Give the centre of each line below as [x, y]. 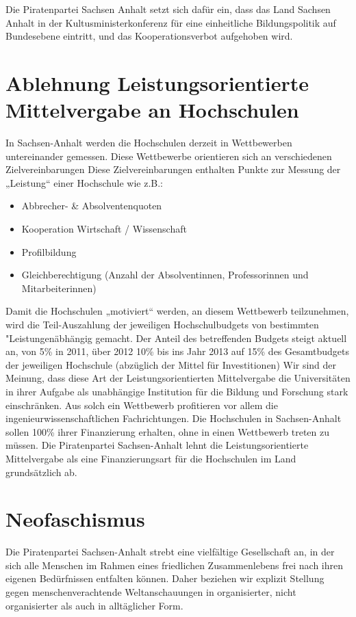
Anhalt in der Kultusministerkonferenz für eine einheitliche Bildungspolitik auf [171, 22]
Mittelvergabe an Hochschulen [152, 110]
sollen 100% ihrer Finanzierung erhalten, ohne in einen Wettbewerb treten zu [168, 431]
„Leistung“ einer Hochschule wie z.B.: [84, 182]
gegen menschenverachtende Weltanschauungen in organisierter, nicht [151, 592]
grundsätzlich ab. [41, 472]
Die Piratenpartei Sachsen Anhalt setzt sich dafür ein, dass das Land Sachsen [168, 9]
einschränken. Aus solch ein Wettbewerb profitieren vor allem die [142, 405]
